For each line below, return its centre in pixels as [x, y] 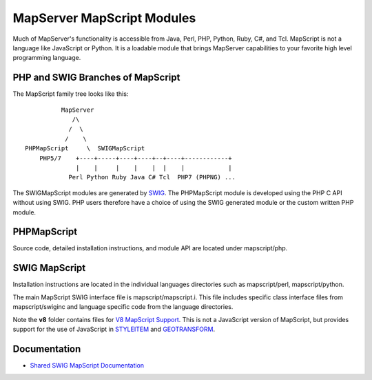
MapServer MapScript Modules [104, 18]
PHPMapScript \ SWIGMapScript [85, 149]
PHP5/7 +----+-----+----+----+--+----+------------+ [135, 158]
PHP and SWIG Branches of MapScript [96, 78]
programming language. [47, 58]
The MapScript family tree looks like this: [71, 94]
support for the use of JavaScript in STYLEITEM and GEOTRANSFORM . [114, 329]
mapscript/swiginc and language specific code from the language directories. [123, 307]
